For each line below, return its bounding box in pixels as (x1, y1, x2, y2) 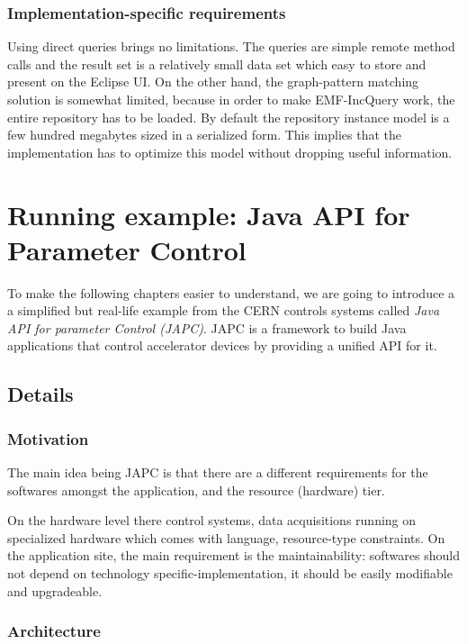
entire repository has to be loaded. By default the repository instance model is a (7, 107, 450, 126)
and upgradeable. (7, 581, 103, 600)
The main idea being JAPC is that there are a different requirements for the (7, 463, 428, 482)
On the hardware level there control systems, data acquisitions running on (7, 511, 417, 530)
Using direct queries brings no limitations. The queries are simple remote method (7, 37, 455, 56)
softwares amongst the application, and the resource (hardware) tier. (7, 480, 385, 499)
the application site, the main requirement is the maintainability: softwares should (7, 546, 460, 565)
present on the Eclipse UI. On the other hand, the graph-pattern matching (7, 72, 419, 91)
